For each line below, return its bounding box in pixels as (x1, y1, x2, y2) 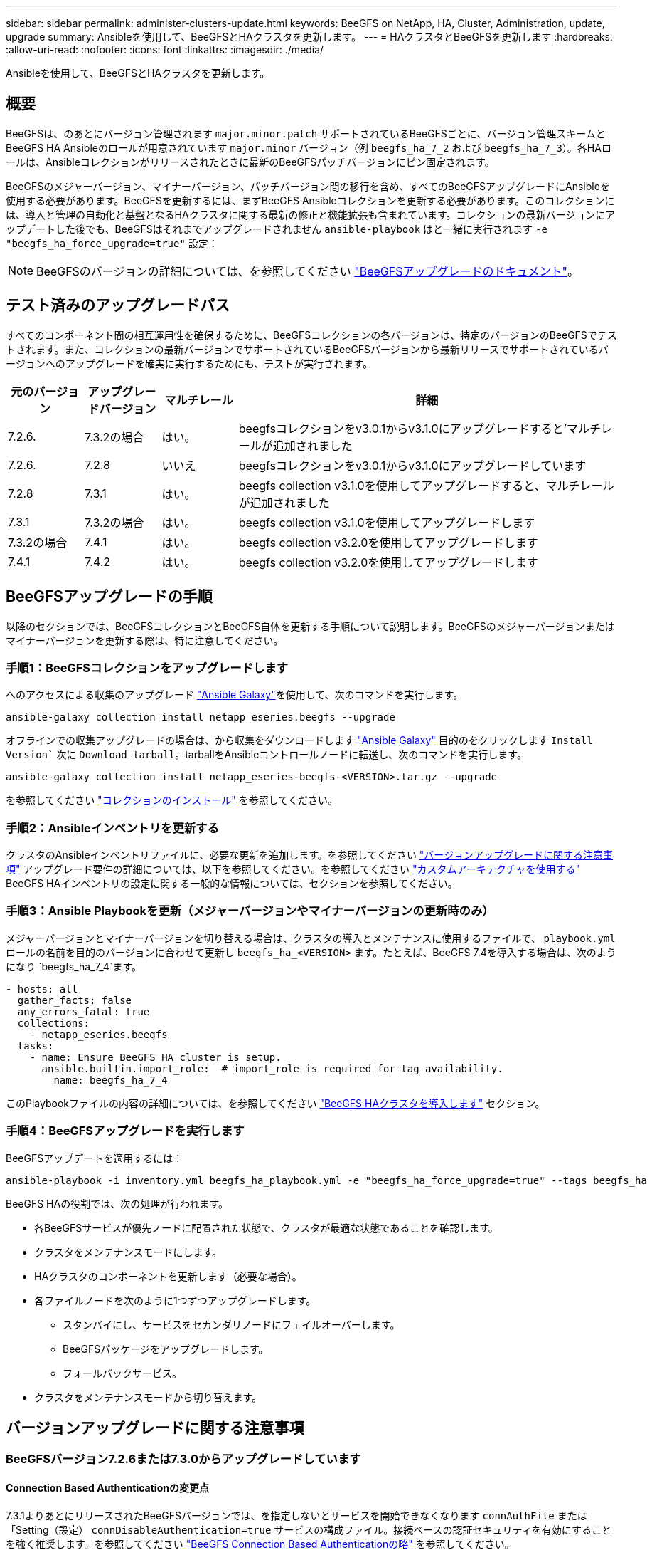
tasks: (17, 1040, 54, 1052)
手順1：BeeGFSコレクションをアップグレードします (6, 660, 289, 675)
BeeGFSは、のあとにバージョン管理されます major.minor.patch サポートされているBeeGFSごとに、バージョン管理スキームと (6, 127, 606, 140)
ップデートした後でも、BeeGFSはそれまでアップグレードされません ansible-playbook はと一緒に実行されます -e (6, 222, 547, 235)
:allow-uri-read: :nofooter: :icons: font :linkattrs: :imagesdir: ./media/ (6, 43, 324, 56)
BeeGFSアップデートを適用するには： (6, 1151, 183, 1164)
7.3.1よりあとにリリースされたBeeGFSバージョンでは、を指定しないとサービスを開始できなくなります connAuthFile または (6, 1509, 587, 1522)
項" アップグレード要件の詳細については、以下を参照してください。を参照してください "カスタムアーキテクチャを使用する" (6, 863, 581, 876)
